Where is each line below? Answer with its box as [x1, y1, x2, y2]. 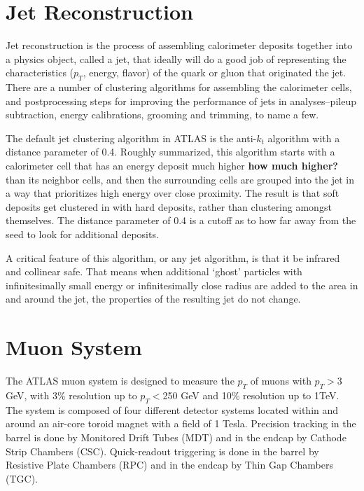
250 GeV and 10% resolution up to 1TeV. [162, 387, 339, 402]
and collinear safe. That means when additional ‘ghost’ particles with [6, 264, 302, 279]
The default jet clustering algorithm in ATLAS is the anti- [6, 130, 257, 145]
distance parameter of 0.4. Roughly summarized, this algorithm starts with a [6, 144, 335, 159]
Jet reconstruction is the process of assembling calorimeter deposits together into [6, 38, 353, 53]
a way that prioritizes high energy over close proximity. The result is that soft [6, 186, 339, 200]
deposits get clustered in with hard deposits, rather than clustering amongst [6, 199, 332, 214]
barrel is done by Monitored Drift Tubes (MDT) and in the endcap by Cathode [6, 429, 346, 444]
